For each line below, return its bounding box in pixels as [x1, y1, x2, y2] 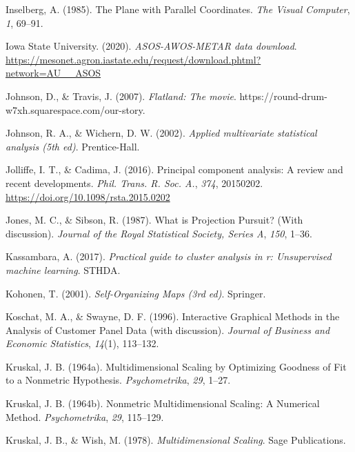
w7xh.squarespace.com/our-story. [6, 102, 145, 117]
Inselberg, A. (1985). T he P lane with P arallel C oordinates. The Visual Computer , [6, 2, 350, 16]
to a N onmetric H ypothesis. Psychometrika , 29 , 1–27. [6, 373, 231, 387]
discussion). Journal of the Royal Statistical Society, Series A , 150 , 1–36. [6, 226, 312, 240]
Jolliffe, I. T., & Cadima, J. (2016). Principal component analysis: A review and [6, 162, 343, 177]
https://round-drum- [239, 88, 327, 103]
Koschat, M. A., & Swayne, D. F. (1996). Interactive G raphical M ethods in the [6, 309, 340, 324]
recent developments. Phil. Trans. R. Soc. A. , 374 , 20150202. [6, 175, 263, 190]
